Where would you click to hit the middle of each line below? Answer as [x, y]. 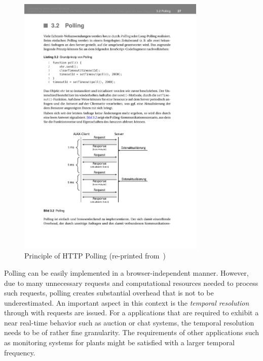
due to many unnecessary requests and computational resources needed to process [131, 283]
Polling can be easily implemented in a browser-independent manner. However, [126, 272]
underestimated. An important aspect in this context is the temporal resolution [127, 302]
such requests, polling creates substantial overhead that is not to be [109, 293]
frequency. [20, 352]
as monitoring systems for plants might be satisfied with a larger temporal [119, 342]
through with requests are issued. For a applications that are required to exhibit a [131, 313]
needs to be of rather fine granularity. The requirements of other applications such [132, 332]
